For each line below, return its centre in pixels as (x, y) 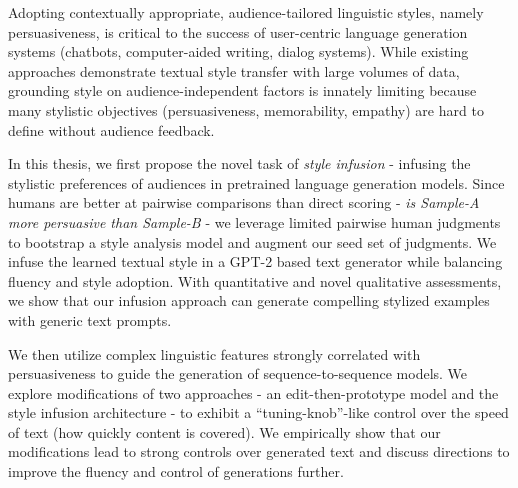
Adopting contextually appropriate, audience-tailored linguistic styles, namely (246, 12)
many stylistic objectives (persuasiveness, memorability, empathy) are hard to (246, 109)
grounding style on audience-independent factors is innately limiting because (242, 90)
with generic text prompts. (90, 319)
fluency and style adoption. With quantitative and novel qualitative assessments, (255, 280)
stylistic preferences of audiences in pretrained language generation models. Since (256, 182)
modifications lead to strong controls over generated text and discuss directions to (259, 451)
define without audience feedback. (111, 129)
